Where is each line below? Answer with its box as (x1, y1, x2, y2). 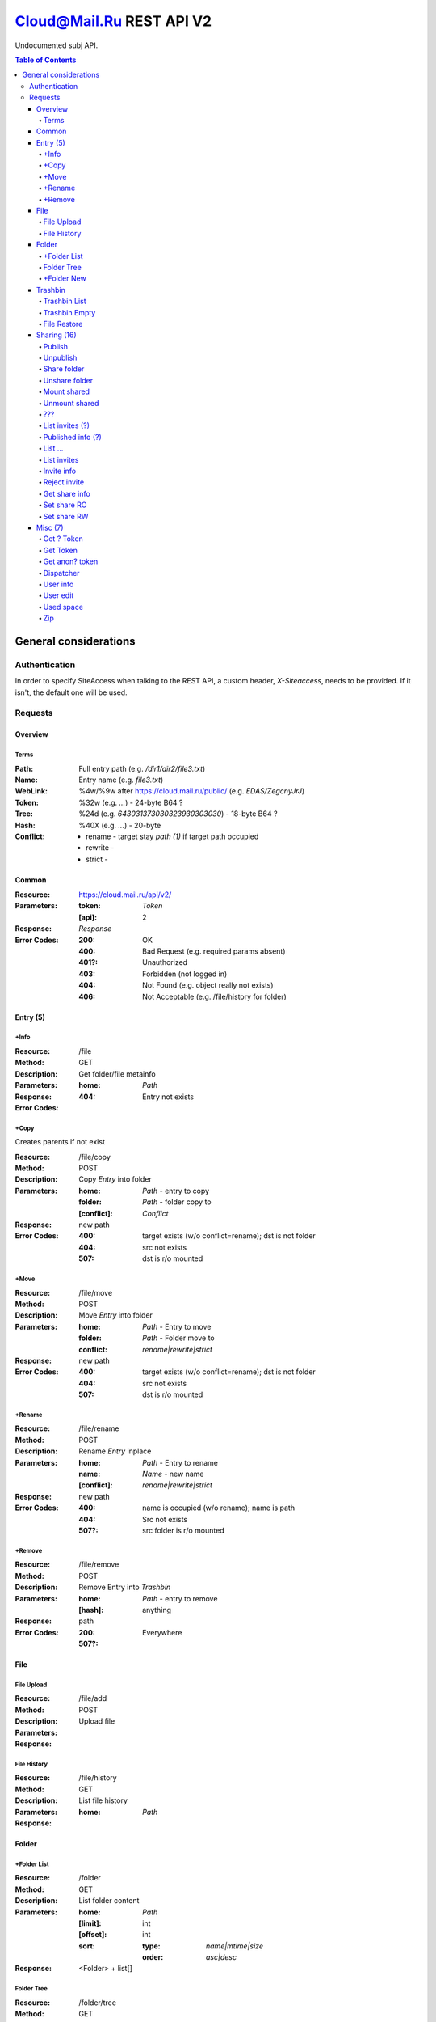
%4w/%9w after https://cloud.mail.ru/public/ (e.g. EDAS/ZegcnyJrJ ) (78, 786, 305, 796)
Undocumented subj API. (15, 40, 99, 50)
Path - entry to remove (142, 1593, 218, 1603)
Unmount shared (43, 398, 99, 408)
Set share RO (43, 500, 88, 510)
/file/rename (78, 1423, 119, 1433)
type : (142, 1941, 161, 1951)
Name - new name (142, 1469, 204, 1479)
